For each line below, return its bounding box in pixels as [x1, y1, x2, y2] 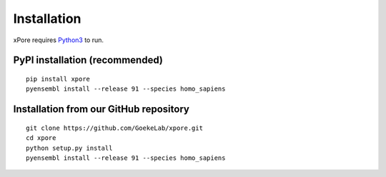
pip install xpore [26, 75, 91, 83]
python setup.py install [26, 143, 113, 152]
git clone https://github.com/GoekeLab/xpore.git [26, 123, 204, 132]
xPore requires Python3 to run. [13, 36, 104, 44]
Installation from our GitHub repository [13, 103, 189, 116]
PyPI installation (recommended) [13, 54, 164, 66]
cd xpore [26, 134, 56, 142]
